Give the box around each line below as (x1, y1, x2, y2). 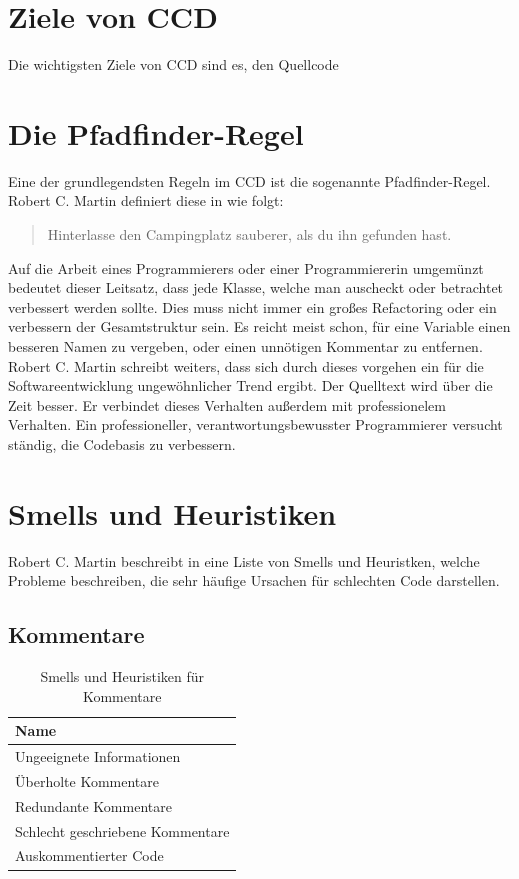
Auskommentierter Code (15, 845, 164, 866)
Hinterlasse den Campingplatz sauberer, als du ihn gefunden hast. (47, 224, 452, 245)
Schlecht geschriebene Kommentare (15, 820, 230, 841)
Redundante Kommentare (15, 795, 172, 816)
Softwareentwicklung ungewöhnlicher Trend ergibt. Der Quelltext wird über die (8, 375, 493, 396)
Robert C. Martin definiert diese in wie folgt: (8, 190, 284, 211)
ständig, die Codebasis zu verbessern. (8, 433, 236, 454)
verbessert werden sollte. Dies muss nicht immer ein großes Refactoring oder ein (8, 296, 497, 317)
